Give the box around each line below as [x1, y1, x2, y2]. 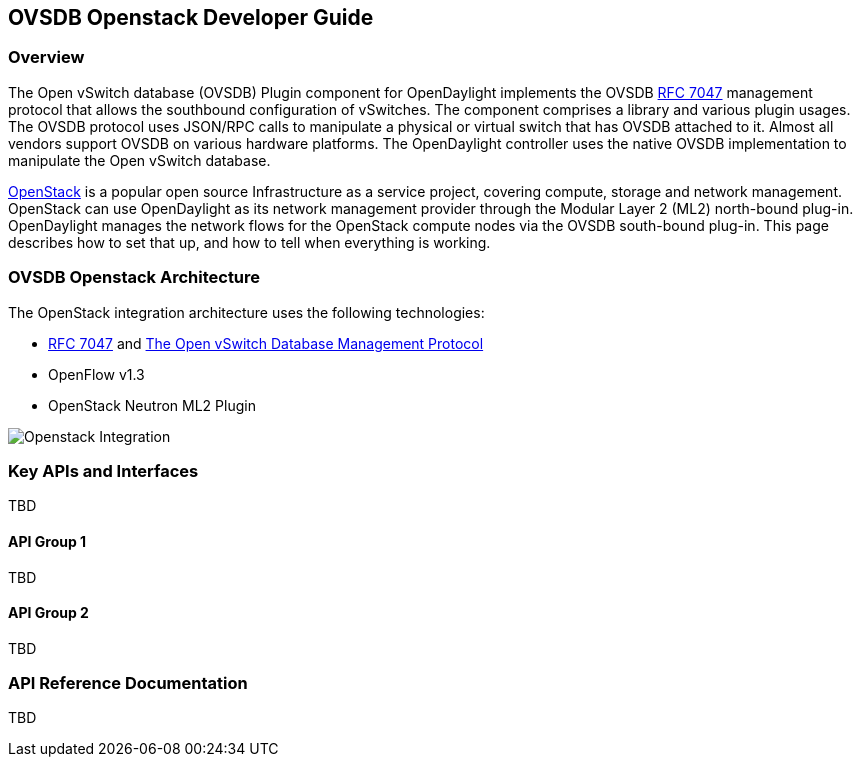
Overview [8, 47, 85, 68]
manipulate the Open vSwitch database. [8, 151, 271, 169]
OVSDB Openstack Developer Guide [8, 5, 374, 30]
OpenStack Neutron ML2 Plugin [48, 396, 256, 414]
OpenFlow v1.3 [48, 365, 145, 383]
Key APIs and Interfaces [8, 460, 199, 481]
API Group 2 [8, 604, 89, 622]
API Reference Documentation [8, 673, 248, 694]
